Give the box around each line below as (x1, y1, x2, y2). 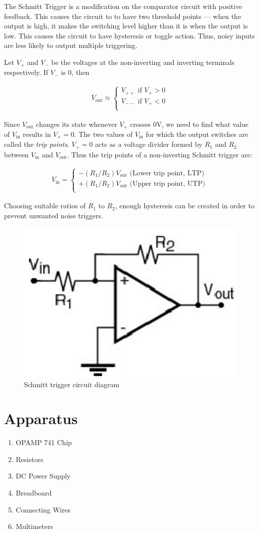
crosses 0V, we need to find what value (130, 118, 249, 129)
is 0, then (61, 67, 90, 77)
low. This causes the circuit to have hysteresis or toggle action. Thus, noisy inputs (4, 30, 255, 40)
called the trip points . (4, 139, 69, 149)
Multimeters (15, 521, 53, 532)
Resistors (15, 454, 43, 464)
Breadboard (15, 488, 52, 498)
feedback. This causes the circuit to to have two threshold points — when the (4, 10, 241, 21)
